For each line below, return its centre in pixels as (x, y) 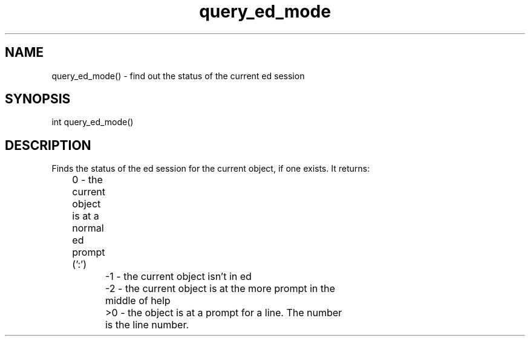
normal (88, 228)
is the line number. (147, 325)
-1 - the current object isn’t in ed (178, 277)
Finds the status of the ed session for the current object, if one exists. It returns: (211, 169)
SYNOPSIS (38, 99)
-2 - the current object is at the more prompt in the (220, 289)
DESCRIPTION (48, 145)
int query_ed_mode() (93, 122)
